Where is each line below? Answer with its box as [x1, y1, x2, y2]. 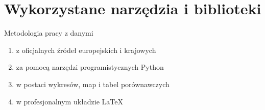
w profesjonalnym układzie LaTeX [16, 96, 123, 106]
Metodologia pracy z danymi [4, 28, 93, 38]
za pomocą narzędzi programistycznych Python [16, 62, 164, 72]
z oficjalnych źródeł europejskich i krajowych [16, 44, 156, 55]
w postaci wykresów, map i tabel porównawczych [16, 78, 170, 89]
